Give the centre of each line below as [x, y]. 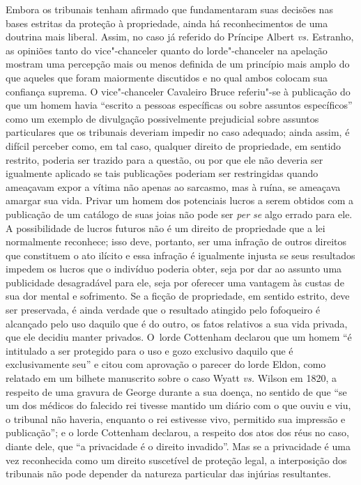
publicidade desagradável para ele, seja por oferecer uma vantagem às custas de [175, 282]
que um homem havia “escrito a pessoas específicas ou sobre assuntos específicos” [179, 105]
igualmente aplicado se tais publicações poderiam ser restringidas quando [162, 173]
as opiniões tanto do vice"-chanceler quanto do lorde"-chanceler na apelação [167, 50]
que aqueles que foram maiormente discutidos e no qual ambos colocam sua [167, 77]
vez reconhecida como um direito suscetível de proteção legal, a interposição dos [176, 460]
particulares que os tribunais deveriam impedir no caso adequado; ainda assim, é [178, 132]
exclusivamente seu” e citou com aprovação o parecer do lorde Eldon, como [166, 364]
